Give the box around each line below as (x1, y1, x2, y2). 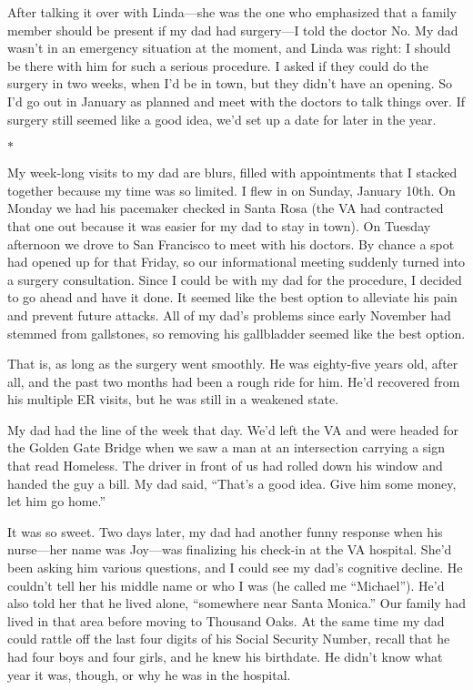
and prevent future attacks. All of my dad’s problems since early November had (7, 305, 451, 324)
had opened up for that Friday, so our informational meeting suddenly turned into (7, 252, 466, 271)
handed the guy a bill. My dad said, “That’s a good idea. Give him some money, (7, 473, 457, 492)
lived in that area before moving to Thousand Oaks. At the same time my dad (7, 611, 445, 630)
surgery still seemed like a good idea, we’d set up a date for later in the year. (7, 109, 437, 128)
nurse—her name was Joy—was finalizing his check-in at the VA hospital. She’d (7, 540, 452, 559)
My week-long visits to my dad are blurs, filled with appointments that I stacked (7, 163, 458, 182)
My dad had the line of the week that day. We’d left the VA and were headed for (7, 420, 458, 439)
